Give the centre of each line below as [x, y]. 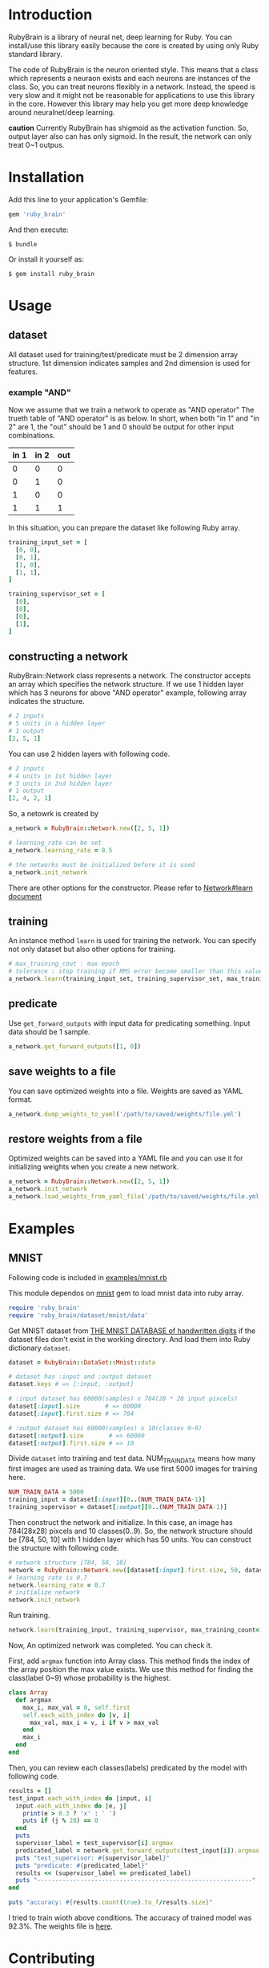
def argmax [34, 1700]
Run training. [29, 1616]
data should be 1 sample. [49, 1031]
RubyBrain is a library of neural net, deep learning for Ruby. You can [120, 37]
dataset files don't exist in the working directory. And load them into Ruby [129, 1339]
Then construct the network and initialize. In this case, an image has [121, 1522]
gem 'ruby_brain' [37, 214]
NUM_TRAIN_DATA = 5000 [46, 1492]
